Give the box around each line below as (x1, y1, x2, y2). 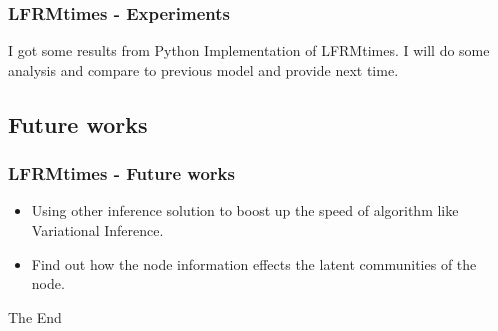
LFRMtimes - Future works (8, 161, 235, 186)
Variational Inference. (31, 220, 164, 240)
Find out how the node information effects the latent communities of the (31, 253, 477, 274)
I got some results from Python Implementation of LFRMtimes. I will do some (8, 40, 490, 61)
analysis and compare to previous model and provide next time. (8, 59, 399, 80)
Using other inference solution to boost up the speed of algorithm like (31, 200, 459, 221)
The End (8, 306, 62, 327)
